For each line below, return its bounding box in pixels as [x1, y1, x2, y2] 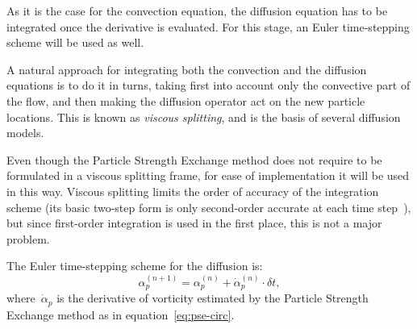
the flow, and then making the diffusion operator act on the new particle [6, 92, 365, 109]
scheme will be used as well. [6, 34, 144, 51]
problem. [6, 230, 50, 247]
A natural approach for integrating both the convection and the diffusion [6, 60, 367, 77]
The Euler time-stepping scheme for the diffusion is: [6, 257, 263, 274]
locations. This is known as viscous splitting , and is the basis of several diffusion [6, 108, 401, 125]
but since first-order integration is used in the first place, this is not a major [6, 214, 382, 231]
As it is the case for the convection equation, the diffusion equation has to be [6, 2, 388, 19]
